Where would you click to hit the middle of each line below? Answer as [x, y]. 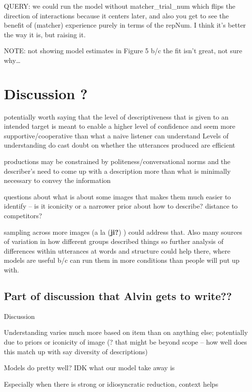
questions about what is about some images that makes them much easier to [118, 196]
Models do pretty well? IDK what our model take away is [89, 368]
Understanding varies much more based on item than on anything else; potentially [126, 332]
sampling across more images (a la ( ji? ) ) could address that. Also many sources [123, 232]
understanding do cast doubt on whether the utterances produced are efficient [120, 145]
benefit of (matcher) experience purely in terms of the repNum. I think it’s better [125, 25]
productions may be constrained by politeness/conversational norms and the [117, 161]
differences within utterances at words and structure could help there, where [117, 250]
